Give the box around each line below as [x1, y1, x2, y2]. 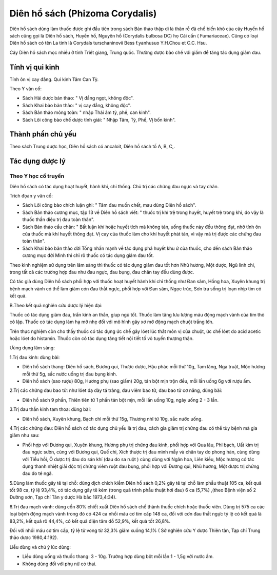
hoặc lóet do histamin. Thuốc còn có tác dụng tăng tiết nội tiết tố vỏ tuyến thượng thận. [9, 335, 194, 342]
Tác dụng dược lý [9, 157, 66, 166]
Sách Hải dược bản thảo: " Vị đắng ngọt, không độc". [22, 95, 134, 101]
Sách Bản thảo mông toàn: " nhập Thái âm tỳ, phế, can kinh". [22, 109, 151, 115]
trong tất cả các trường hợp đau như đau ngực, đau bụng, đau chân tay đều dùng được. [9, 269, 194, 275]
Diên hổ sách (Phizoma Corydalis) [9, 8, 157, 19]
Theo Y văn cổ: [9, 86, 42, 92]
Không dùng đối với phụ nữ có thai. [22, 561, 97, 567]
